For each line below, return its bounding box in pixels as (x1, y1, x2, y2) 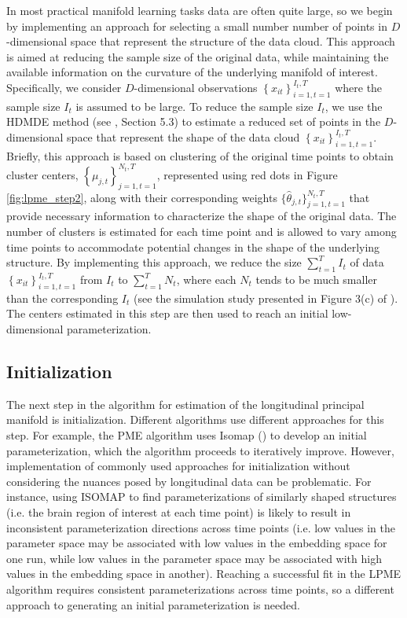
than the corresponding (6, 289, 119, 306)
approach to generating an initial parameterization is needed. (6, 596, 300, 612)
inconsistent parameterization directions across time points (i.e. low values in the (6, 519, 395, 535)
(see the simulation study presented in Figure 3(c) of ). (133, 289, 398, 306)
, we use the (324, 97, 383, 114)
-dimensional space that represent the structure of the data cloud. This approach (6, 33, 395, 50)
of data (350, 254, 384, 270)
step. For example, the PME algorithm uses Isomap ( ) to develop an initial (6, 426, 367, 443)
